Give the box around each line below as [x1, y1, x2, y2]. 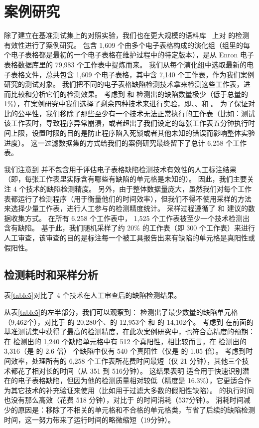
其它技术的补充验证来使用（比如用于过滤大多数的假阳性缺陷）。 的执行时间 [10, 385, 254, 395]
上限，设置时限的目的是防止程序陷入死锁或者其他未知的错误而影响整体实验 [10, 128, 255, 138]
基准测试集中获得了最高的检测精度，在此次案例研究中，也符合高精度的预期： [4, 326, 255, 337]
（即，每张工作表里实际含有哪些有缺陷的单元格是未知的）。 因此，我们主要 [4, 174, 247, 184]
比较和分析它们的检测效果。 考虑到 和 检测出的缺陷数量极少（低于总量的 [10, 88, 248, 99]
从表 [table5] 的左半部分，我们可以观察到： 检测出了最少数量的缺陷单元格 [4, 306, 238, 317]
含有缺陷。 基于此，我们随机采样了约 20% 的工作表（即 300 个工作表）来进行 [4, 222, 255, 233]
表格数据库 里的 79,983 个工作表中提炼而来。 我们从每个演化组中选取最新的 [4, 59, 247, 69]
